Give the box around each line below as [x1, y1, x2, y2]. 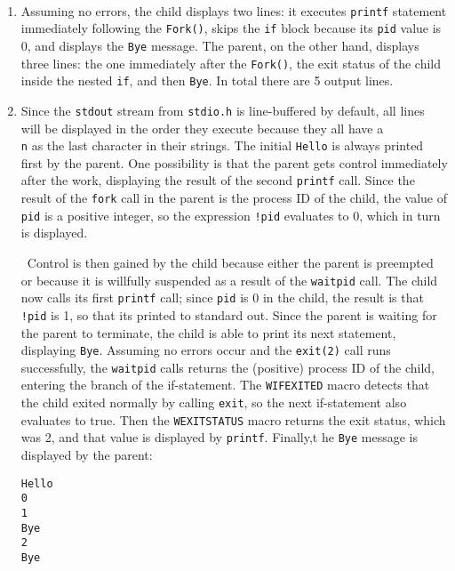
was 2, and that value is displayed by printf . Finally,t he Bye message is [20, 428, 418, 446]
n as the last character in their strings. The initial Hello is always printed [20, 136, 424, 155]
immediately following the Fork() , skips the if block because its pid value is [20, 19, 442, 37]
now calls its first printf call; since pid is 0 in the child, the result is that [20, 288, 424, 307]
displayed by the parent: [20, 446, 153, 464]
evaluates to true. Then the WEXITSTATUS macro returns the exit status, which [20, 410, 446, 429]
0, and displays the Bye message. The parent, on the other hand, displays [20, 36, 419, 54]
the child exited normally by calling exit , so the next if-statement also [20, 393, 407, 412]
